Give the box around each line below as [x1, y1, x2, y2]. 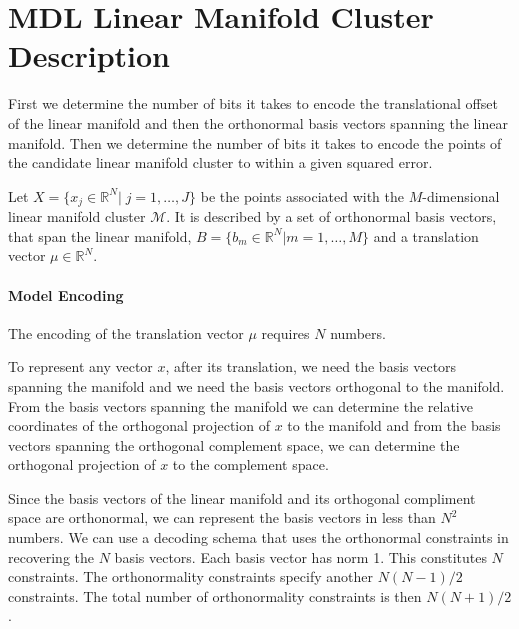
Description [8, 35, 171, 76]
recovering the [8, 546, 95, 567]
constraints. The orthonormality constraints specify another [8, 566, 373, 587]
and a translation [373, 225, 479, 246]
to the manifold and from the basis [287, 415, 501, 436]
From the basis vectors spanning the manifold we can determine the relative [8, 395, 473, 416]
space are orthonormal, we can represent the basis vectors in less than [8, 507, 436, 528]
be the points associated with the [200, 185, 404, 206]
